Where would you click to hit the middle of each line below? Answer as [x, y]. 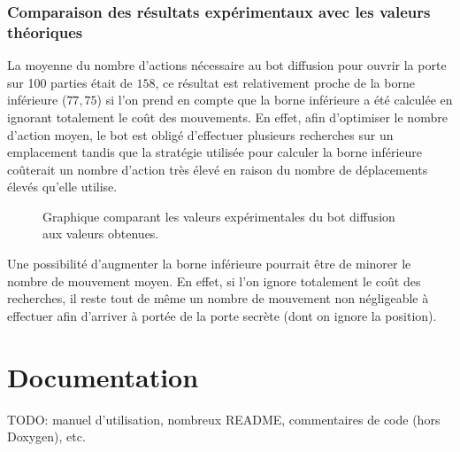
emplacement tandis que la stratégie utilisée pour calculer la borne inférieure [215, 152]
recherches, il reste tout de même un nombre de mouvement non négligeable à [218, 298]
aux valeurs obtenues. [101, 234]
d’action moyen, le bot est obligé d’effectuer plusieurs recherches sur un [200, 134]
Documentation [103, 376]
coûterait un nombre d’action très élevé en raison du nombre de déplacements [218, 169]
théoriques [45, 31]
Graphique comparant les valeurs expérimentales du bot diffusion [219, 216]
